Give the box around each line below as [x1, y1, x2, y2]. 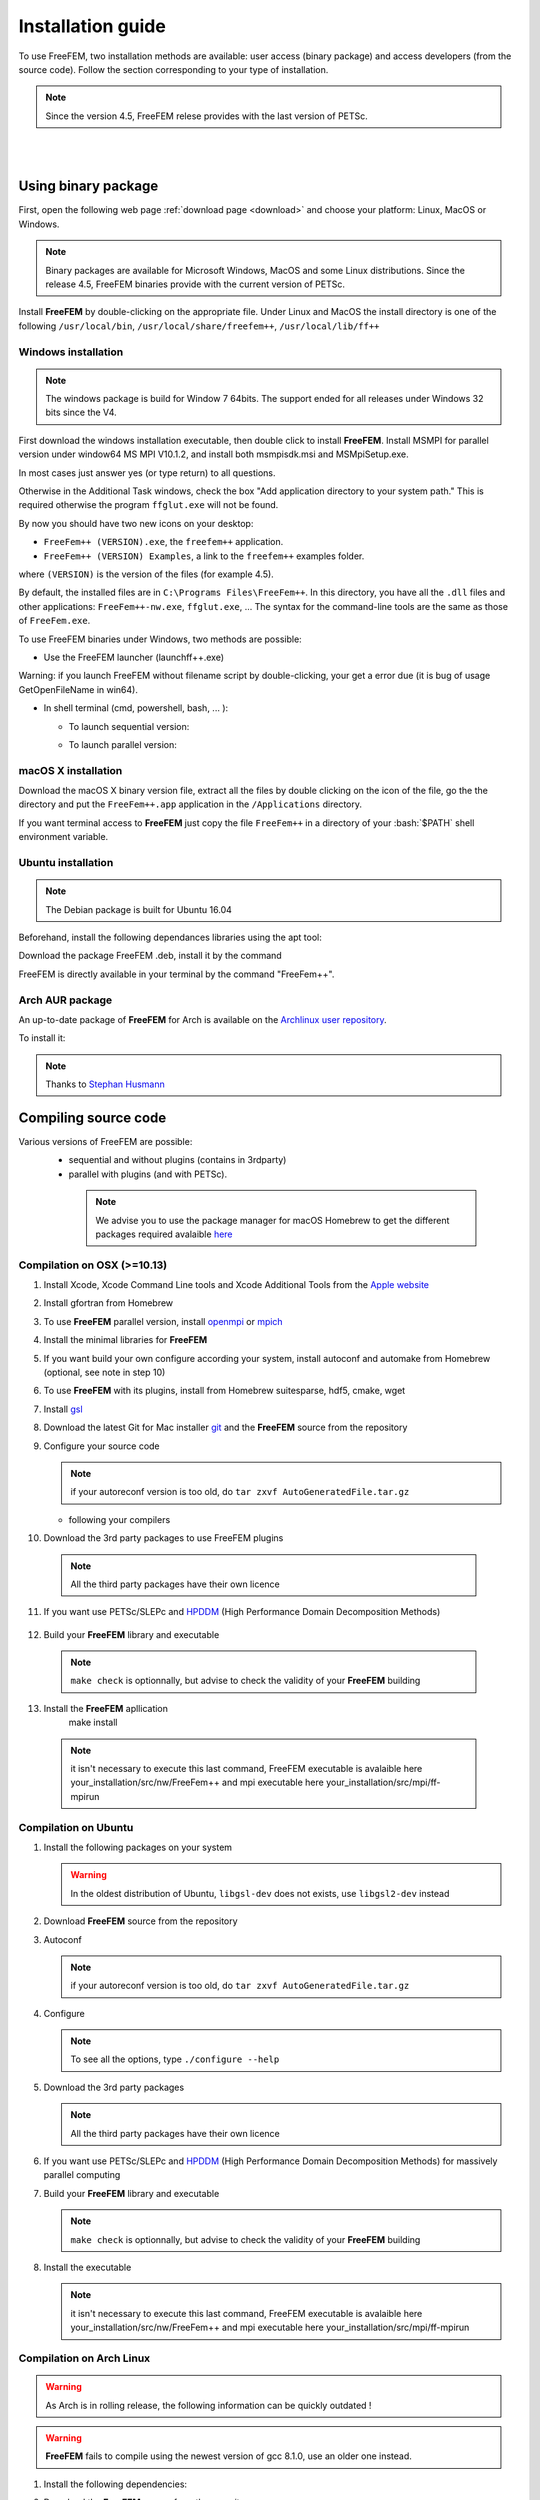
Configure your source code [43, 1440, 160, 1452]
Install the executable [43, 2261, 132, 2273]
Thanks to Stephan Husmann [45, 1078, 165, 1090]
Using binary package [18, 178, 159, 195]
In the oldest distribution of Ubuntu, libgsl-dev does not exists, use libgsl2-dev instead [70, 1887, 450, 1899]
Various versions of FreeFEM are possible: [18, 1135, 193, 1147]
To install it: [18, 1032, 66, 1044]
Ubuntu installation [18, 855, 114, 869]
